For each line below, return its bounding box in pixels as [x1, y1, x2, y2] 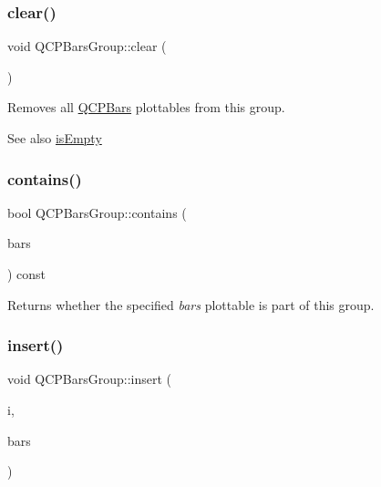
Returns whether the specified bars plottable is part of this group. [7, 295, 375, 314]
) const [7, 264, 46, 283]
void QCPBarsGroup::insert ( [7, 369, 172, 389]
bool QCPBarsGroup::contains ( [7, 202, 187, 222]
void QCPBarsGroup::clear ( [7, 36, 167, 56]
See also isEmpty [7, 129, 102, 147]
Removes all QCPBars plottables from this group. [7, 98, 285, 117]
